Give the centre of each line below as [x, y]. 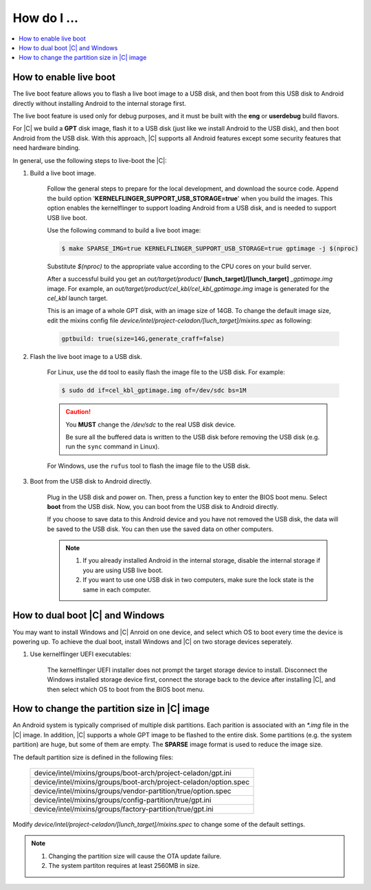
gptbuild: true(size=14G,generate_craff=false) [143, 338]
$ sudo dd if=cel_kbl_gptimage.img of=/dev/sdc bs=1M [154, 391]
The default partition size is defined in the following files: [93, 757]
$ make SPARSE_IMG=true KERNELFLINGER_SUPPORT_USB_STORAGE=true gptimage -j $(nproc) [210, 248]
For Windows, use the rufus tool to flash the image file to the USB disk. [149, 466]
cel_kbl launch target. [77, 299]
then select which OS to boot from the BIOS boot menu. [126, 689]
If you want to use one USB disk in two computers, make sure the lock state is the [198, 580]
